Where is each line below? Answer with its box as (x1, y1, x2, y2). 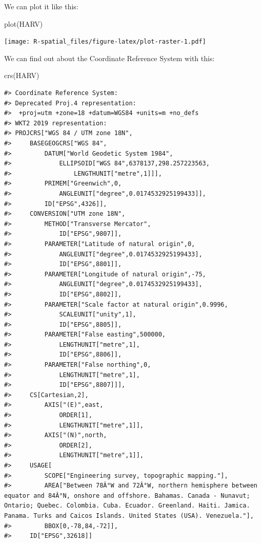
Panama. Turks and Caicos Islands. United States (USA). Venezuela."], (4, 512, 254, 519)
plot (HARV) (4, 18, 43, 29)
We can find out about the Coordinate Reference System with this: (4, 52, 215, 63)
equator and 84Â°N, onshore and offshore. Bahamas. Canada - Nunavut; (4, 492, 250, 499)
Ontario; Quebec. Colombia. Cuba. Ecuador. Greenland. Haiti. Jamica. (4, 502, 250, 510)
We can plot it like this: (4, 1, 78, 11)
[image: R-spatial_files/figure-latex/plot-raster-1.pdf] (4, 38, 206, 46)
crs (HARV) (4, 70, 39, 81)
